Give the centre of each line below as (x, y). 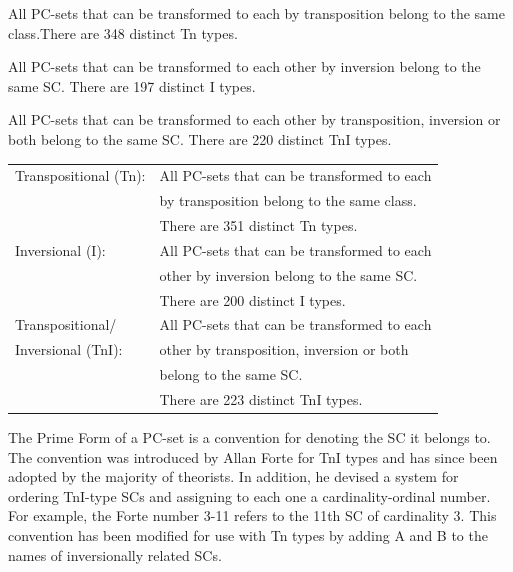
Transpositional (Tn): (80, 175)
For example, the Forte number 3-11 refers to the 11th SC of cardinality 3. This (252, 515)
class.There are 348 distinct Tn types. (123, 32)
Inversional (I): (60, 249)
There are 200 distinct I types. (252, 299)
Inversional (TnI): (69, 349)
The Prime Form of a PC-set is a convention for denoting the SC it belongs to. (249, 437)
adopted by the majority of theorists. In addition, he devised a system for (233, 476)
